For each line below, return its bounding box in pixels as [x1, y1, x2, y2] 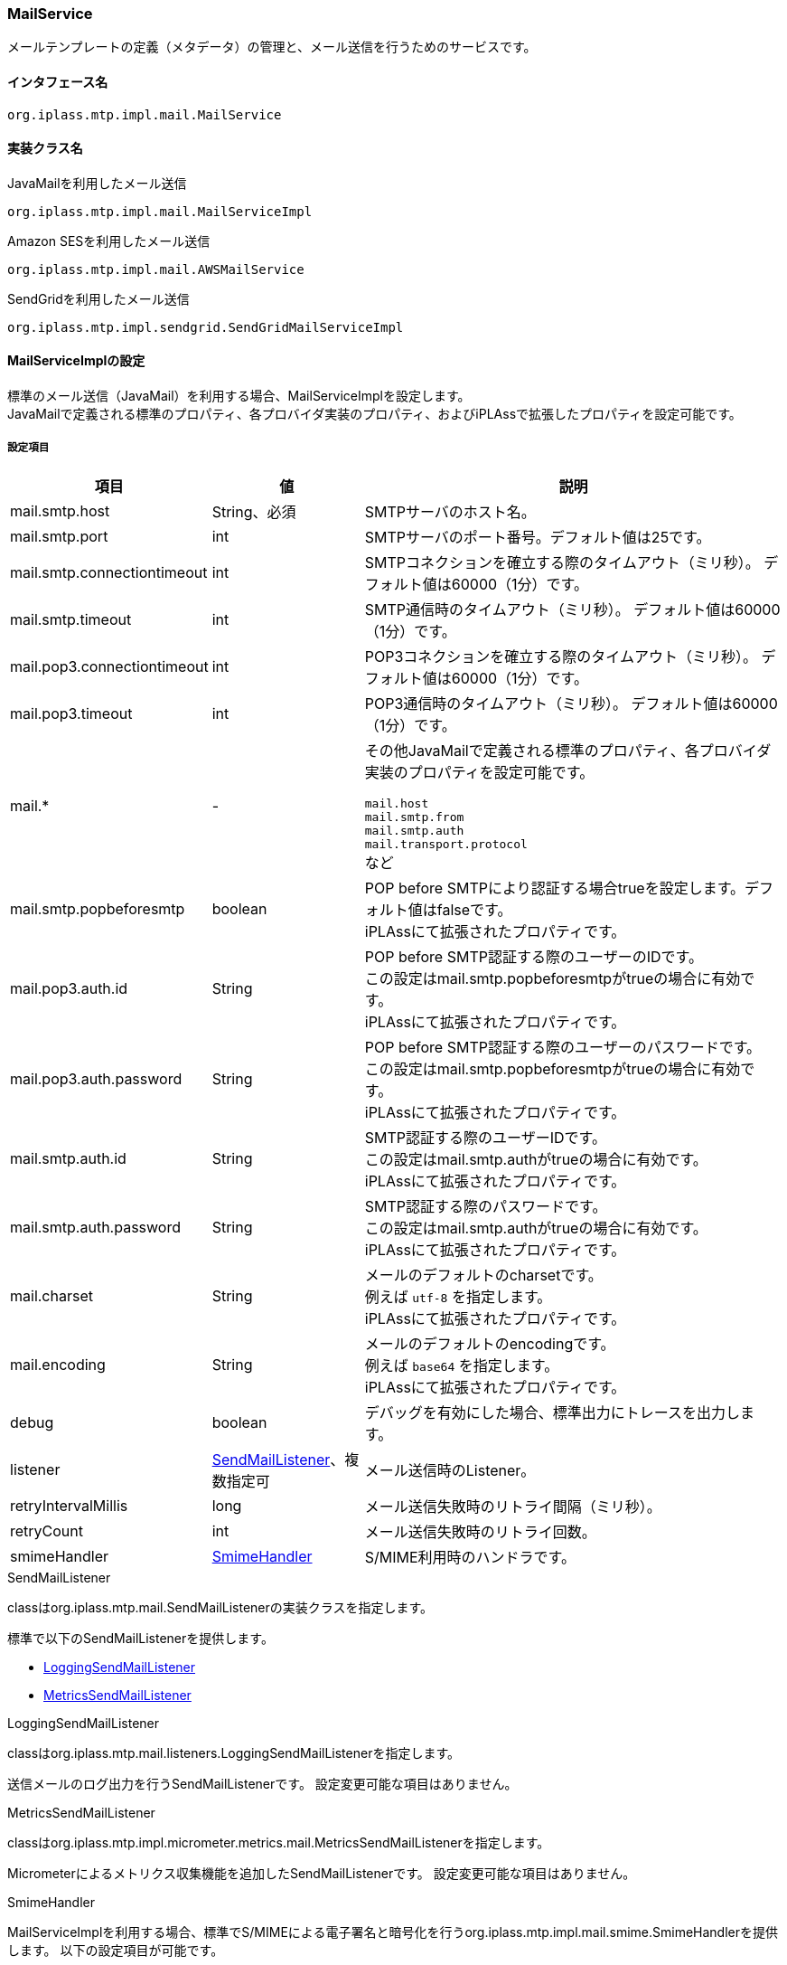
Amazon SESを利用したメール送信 [7, 232, 211, 249]
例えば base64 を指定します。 [364, 1356, 559, 1375]
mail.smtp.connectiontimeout [10, 562, 208, 581]
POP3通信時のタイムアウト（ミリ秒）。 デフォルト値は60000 [364, 694, 778, 713]
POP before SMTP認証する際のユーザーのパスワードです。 [364, 1037, 762, 1056]
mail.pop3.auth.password [10, 1069, 183, 1088]
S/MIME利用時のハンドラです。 [364, 1547, 576, 1566]
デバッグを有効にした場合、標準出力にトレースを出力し [364, 1403, 740, 1422]
